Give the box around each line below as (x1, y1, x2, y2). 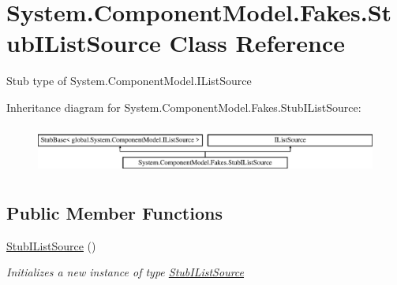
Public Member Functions (6, 201, 223, 224)
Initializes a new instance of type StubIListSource (6, 264, 245, 280)
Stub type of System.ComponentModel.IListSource (6, 72, 252, 89)
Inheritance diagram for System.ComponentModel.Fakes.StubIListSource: (6, 98, 361, 115)
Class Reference (169, 27, 345, 59)
